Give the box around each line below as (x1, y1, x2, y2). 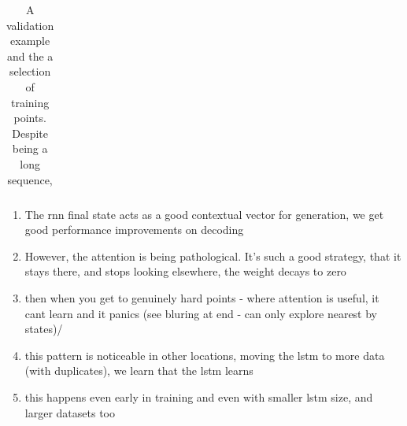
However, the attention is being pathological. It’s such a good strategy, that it (24, 247, 401, 264)
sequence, (7, 171, 53, 187)
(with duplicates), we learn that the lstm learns (24, 362, 253, 379)
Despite (12, 124, 49, 141)
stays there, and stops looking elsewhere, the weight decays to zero (24, 263, 346, 280)
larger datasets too (24, 404, 115, 420)
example (10, 32, 50, 49)
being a (12, 140, 48, 157)
